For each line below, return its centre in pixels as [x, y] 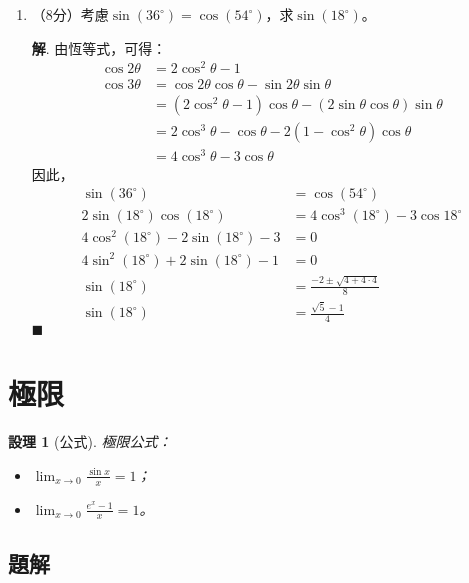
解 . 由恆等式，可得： [99, 47]
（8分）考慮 [70, 14]
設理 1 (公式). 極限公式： [90, 441]
